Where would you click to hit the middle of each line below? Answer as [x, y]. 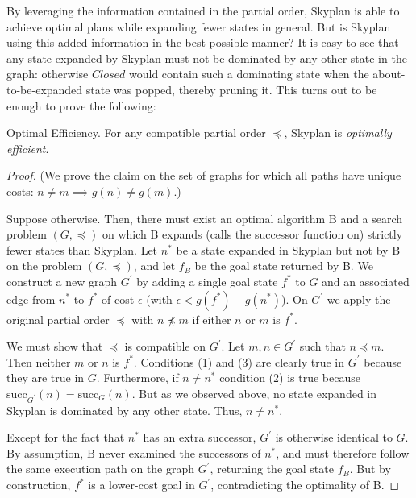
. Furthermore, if [137, 378]
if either [212, 319]
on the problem [44, 266]
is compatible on [165, 346]
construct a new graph [62, 281]
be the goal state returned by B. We [284, 266]
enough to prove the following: [81, 105]
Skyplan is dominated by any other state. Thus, [125, 410]
